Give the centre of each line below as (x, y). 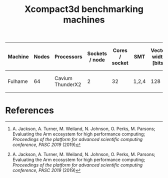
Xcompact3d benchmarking (84, 9)
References (29, 110)
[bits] (159, 63)
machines (84, 20)
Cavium (63, 78)
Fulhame (18, 81)
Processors (68, 57)
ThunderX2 (68, 84)
